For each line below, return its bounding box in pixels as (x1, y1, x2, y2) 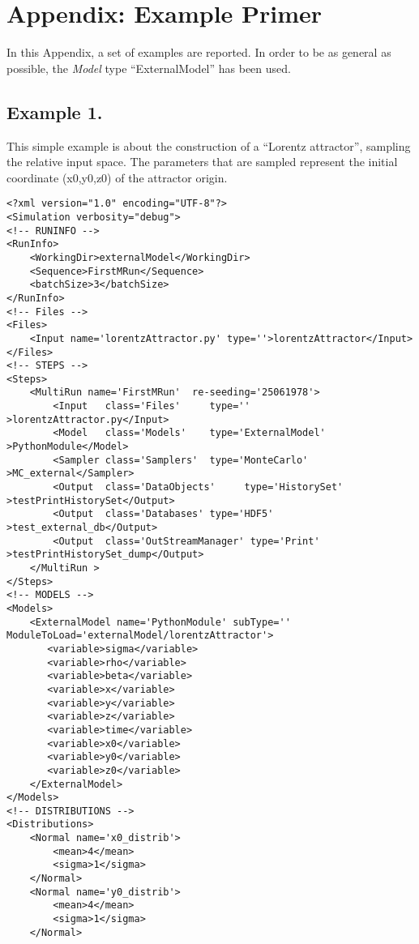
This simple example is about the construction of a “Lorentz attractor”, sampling (6, 137, 411, 154)
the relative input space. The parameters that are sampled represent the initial (6, 153, 398, 170)
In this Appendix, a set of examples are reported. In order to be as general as (6, 44, 391, 61)
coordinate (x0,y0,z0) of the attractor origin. (6, 169, 228, 186)
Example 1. (6, 99, 103, 124)
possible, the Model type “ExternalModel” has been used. (6, 59, 291, 76)
